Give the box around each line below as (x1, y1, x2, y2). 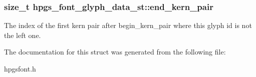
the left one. (4, 29, 41, 40)
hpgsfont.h (4, 63, 36, 73)
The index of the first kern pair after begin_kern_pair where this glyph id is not (4, 20, 252, 30)
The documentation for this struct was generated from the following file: (4, 46, 226, 57)
